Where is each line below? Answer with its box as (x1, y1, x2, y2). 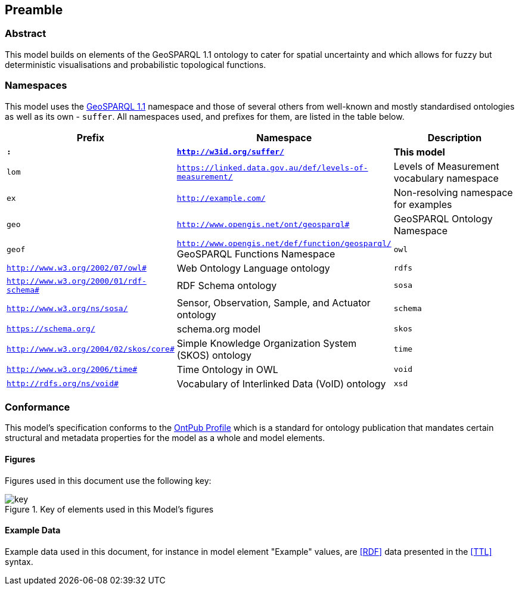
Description (427, 131, 482, 144)
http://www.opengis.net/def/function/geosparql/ (176, 238, 391, 248)
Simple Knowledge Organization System (176, 337, 357, 349)
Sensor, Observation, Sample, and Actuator (176, 296, 371, 309)
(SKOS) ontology (176, 349, 251, 361)
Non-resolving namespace (393, 186, 513, 198)
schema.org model (176, 322, 261, 335)
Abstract (5, 27, 46, 40)
